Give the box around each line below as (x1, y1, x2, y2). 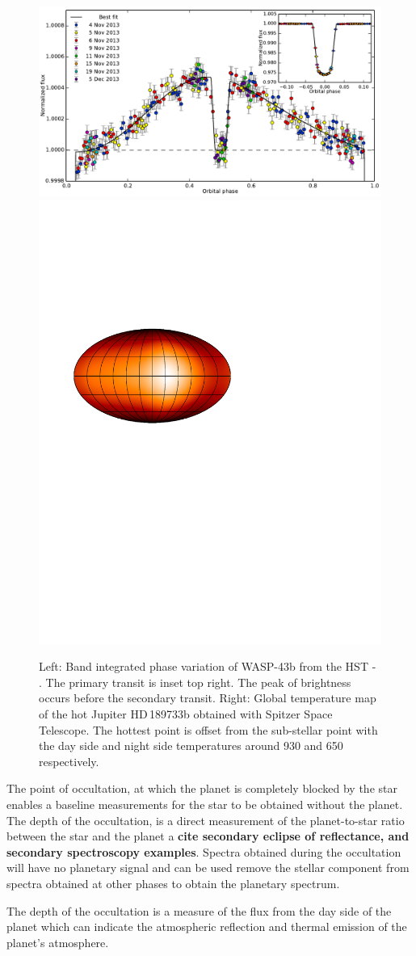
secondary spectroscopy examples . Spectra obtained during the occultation (6, 843, 401, 860)
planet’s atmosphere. (6, 933, 109, 950)
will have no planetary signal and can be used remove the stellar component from (6, 859, 410, 876)
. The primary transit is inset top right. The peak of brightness (39, 673, 351, 690)
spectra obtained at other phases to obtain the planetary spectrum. (6, 874, 340, 891)
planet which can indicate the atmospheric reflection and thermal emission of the (6, 918, 407, 935)
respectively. (39, 752, 99, 769)
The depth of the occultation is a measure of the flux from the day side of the (6, 902, 392, 919)
